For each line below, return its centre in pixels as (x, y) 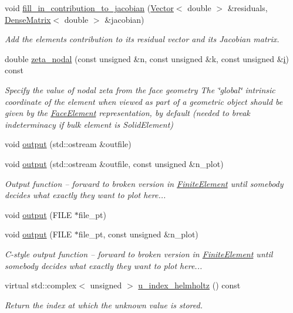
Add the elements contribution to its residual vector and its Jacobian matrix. (142, 39)
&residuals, (247, 8)
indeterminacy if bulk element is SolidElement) (89, 124)
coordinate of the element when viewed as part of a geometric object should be (144, 101)
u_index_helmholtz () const (189, 285)
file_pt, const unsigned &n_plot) (138, 234)
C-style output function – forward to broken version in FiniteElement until (139, 254)
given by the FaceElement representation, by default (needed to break (127, 113)
